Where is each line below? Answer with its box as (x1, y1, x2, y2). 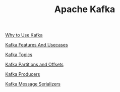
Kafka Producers (5, 71, 40, 77)
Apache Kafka (54, 4, 115, 15)
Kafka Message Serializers (5, 81, 61, 87)
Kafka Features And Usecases (5, 42, 68, 48)
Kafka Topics (5, 52, 33, 58)
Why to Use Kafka (5, 32, 43, 38)
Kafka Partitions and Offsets (5, 62, 64, 68)
